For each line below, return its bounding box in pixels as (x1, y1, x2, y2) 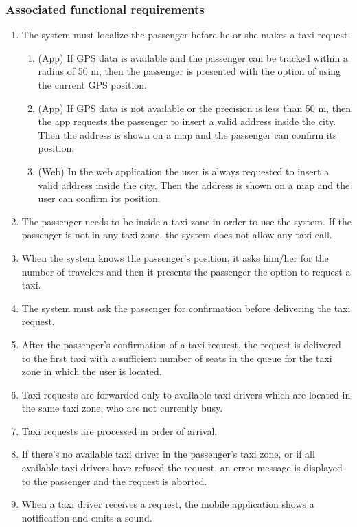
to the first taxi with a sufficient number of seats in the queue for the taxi (21, 350, 332, 365)
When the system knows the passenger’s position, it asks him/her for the (21, 250, 329, 265)
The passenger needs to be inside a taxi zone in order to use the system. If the (21, 214, 352, 228)
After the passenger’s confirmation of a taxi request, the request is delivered (21, 337, 341, 351)
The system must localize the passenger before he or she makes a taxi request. (21, 27, 351, 42)
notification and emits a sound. (21, 510, 152, 524)
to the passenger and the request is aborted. (21, 473, 207, 488)
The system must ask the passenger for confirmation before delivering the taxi (21, 300, 351, 315)
